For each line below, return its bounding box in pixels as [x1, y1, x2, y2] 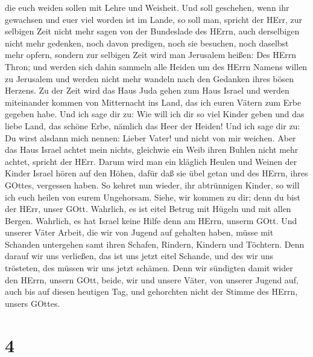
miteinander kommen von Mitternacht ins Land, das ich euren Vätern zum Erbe [5, 95, 302, 108]
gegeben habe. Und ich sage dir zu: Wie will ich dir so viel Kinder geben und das [5, 108, 305, 120]
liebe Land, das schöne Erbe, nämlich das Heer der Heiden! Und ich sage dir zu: [5, 119, 300, 132]
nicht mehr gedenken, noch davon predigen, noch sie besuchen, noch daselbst [5, 36, 289, 49]
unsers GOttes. [5, 297, 60, 309]
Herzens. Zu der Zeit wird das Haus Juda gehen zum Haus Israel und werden [5, 84, 289, 97]
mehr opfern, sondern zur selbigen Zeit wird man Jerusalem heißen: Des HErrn [5, 48, 297, 61]
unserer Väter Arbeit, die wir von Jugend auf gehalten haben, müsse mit [5, 226, 274, 239]
